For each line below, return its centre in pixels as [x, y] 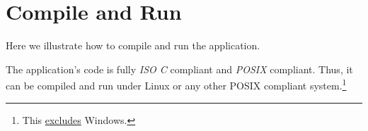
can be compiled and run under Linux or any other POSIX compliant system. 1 [176, 84]
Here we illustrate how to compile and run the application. [133, 45]
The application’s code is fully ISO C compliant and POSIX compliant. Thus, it [179, 69]
